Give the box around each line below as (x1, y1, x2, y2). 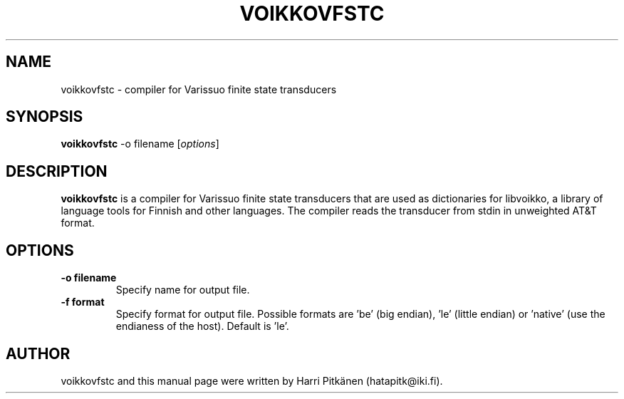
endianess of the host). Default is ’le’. (115, 320, 289, 333)
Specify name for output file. (115, 284, 250, 296)
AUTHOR (6, 344, 71, 363)
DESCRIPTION (6, 162, 108, 180)
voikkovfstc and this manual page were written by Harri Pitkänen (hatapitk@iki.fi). (61, 374, 443, 387)
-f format (61, 296, 105, 309)
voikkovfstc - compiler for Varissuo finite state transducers (61, 83, 337, 95)
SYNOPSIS (6, 108, 83, 126)
